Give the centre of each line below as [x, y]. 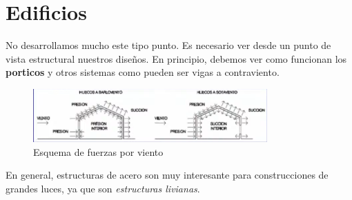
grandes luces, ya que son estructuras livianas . [103, 188]
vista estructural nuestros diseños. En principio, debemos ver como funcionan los [176, 58]
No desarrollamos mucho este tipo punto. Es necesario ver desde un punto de [168, 45]
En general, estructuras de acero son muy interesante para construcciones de [167, 175]
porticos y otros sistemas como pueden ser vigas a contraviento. [143, 72]
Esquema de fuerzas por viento [98, 151]
